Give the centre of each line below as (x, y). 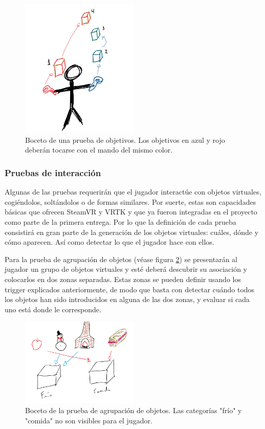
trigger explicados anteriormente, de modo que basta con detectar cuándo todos (130, 289)
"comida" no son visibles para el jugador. (89, 420)
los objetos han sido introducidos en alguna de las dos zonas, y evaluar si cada (127, 299)
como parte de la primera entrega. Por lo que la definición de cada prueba (120, 222)
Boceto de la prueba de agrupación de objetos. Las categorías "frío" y (134, 410)
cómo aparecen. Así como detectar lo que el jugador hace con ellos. (109, 242)
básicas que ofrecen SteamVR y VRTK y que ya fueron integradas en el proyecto (131, 212)
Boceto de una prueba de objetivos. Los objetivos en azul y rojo (125, 140)
